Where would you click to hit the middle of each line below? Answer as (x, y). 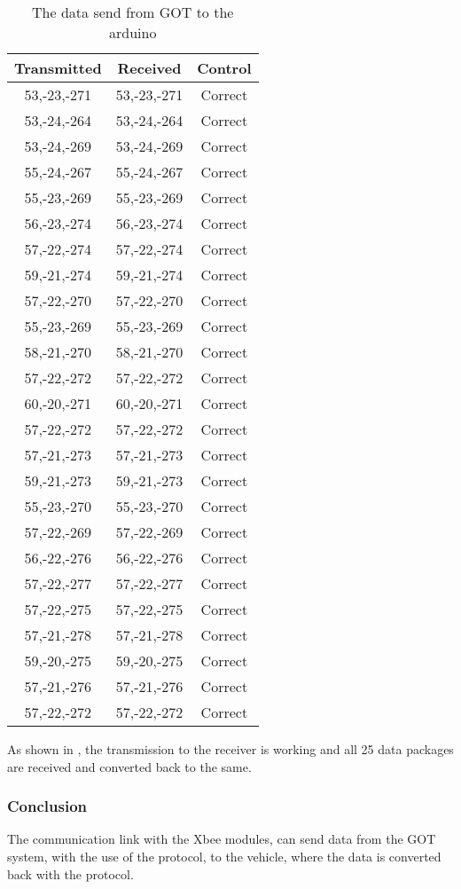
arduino (133, 32)
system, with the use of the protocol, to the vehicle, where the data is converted (224, 856)
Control (224, 68)
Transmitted (58, 68)
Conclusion (47, 806)
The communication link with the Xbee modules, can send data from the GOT (222, 839)
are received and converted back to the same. (129, 766)
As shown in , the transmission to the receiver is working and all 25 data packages (230, 749)
